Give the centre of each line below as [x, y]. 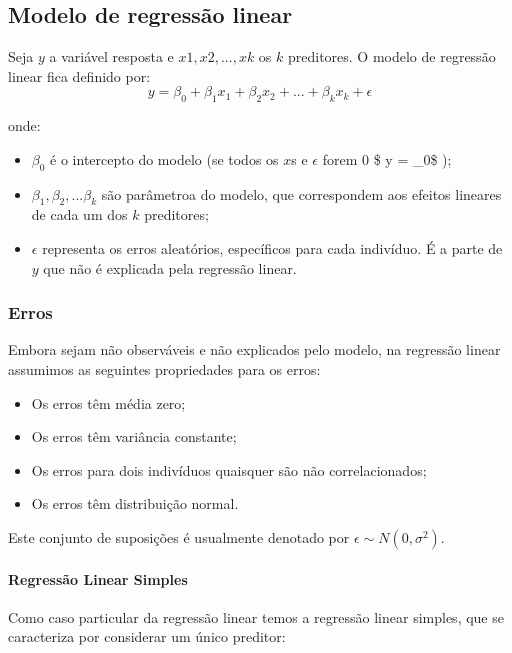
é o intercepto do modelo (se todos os [164, 158]
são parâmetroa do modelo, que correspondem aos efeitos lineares [301, 193]
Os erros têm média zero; [108, 402]
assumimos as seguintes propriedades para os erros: [164, 368]
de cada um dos [79, 214]
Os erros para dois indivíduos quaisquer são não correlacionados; [229, 469]
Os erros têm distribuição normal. [135, 503]
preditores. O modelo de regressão [391, 56]
